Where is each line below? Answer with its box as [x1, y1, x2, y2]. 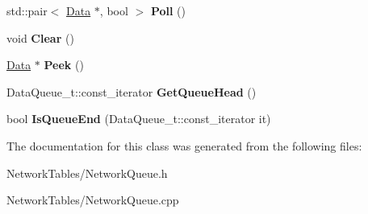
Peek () [44, 56, 84, 73]
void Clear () [6, 29, 74, 46]
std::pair [6, 2, 48, 19]
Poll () [150, 2, 186, 19]
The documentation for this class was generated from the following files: [6, 137, 362, 154]
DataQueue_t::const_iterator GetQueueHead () [6, 83, 257, 100]
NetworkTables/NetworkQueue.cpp [6, 191, 179, 208]
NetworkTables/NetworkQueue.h [6, 164, 168, 181]
